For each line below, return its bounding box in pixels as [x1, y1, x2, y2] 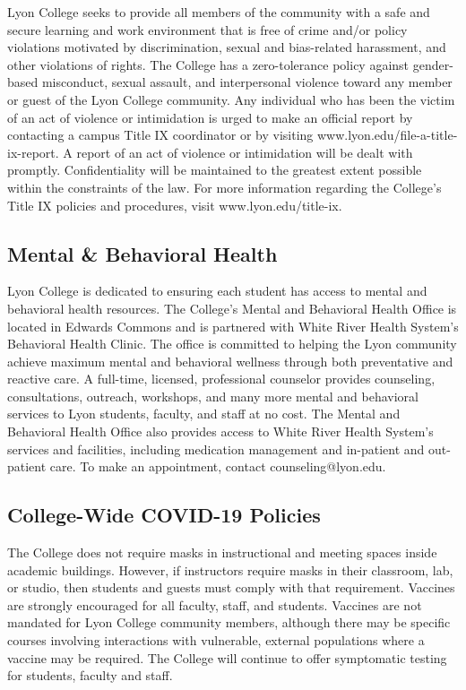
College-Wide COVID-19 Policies [7, 501, 321, 529]
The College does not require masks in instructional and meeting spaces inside [7, 543, 437, 562]
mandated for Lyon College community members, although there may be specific [7, 613, 451, 632]
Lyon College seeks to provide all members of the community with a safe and [7, 3, 430, 21]
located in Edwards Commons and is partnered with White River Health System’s [7, 316, 459, 335]
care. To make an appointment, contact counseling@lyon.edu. [49, 457, 386, 476]
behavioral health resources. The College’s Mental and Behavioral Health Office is [7, 298, 457, 317]
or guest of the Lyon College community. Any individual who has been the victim [7, 90, 455, 108]
